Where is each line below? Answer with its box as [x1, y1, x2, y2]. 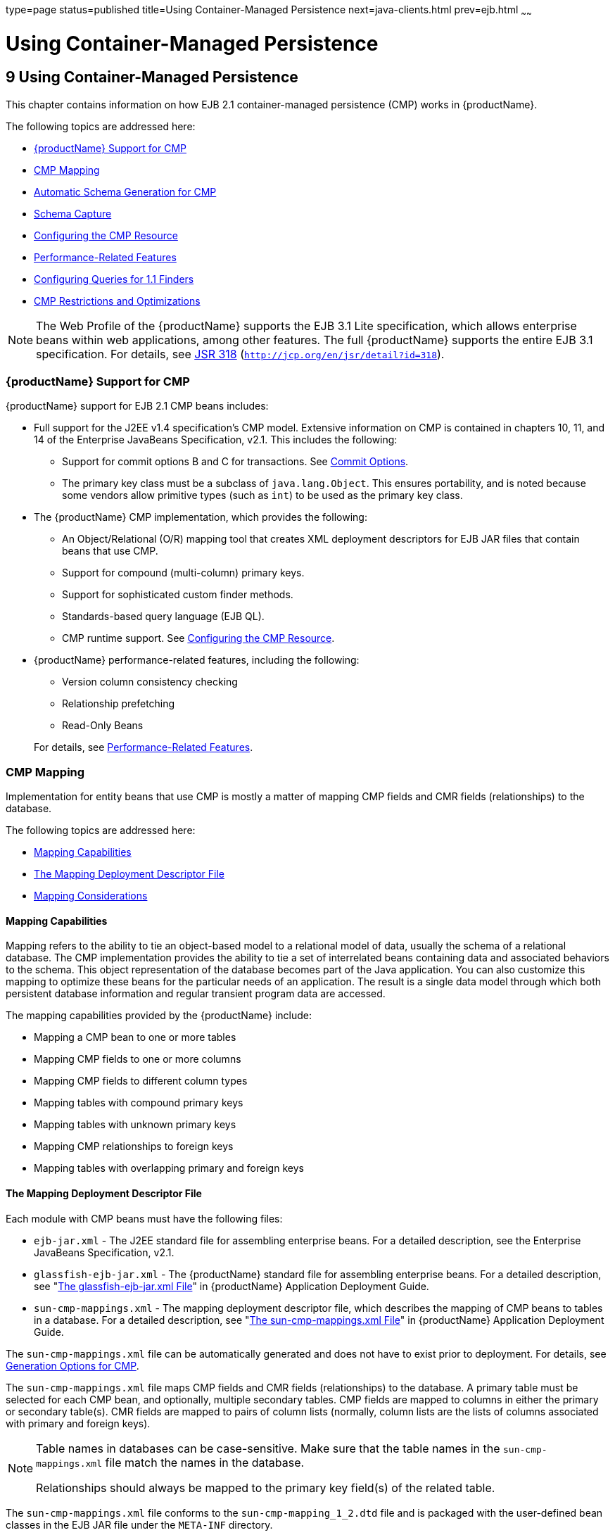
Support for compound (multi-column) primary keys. [62, 567, 305, 579]
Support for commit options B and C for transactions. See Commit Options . [62, 455, 409, 468]
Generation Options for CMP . [6, 1359, 139, 1372]
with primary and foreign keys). [6, 1417, 151, 1429]
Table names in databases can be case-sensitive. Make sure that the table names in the [36, 1441, 500, 1455]
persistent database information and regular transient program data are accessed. [6, 987, 386, 1000]
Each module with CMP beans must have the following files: [6, 1212, 283, 1225]
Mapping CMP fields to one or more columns [34, 1053, 241, 1066]
